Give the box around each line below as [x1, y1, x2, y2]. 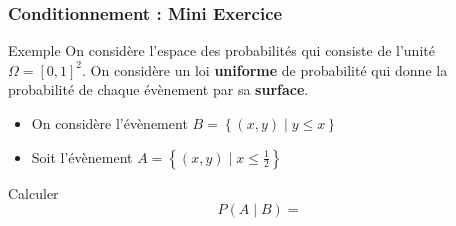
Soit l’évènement [31, 146, 133, 167]
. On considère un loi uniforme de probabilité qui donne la [82, 59, 448, 80]
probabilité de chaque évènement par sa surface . [8, 79, 309, 100]
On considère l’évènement [31, 113, 188, 133]
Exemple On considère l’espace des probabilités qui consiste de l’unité [8, 40, 435, 61]
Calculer [8, 182, 59, 203]
